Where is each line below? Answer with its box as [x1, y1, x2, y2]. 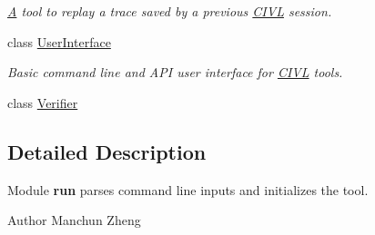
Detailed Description [7, 137, 207, 165]
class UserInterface [7, 32, 111, 51]
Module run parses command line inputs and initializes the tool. [7, 180, 369, 199]
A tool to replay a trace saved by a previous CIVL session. [7, 2, 332, 20]
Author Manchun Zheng [7, 211, 141, 230]
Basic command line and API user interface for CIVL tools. [7, 63, 343, 82]
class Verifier [7, 93, 78, 112]
